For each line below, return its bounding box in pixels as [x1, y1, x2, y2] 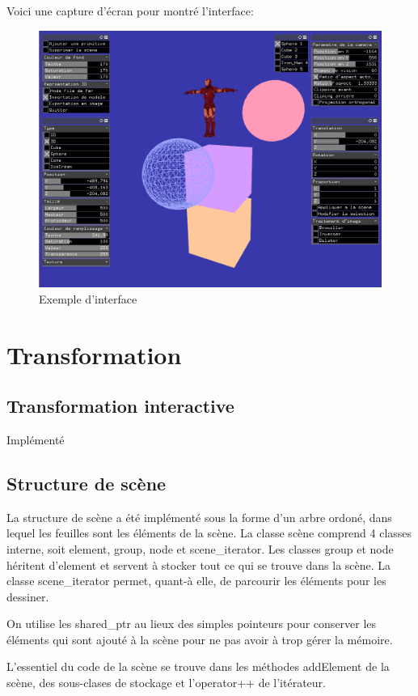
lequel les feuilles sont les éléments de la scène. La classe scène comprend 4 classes [6, 524, 412, 541]
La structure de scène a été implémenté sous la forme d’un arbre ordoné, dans [6, 508, 392, 525]
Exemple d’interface [39, 290, 137, 307]
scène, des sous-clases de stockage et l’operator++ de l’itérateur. [6, 674, 326, 691]
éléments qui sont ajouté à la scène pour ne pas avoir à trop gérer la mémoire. [6, 630, 393, 647]
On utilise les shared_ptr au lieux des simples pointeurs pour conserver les [6, 615, 377, 632]
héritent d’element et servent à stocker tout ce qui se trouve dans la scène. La [6, 556, 391, 573]
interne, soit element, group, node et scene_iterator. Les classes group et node [6, 540, 394, 557]
